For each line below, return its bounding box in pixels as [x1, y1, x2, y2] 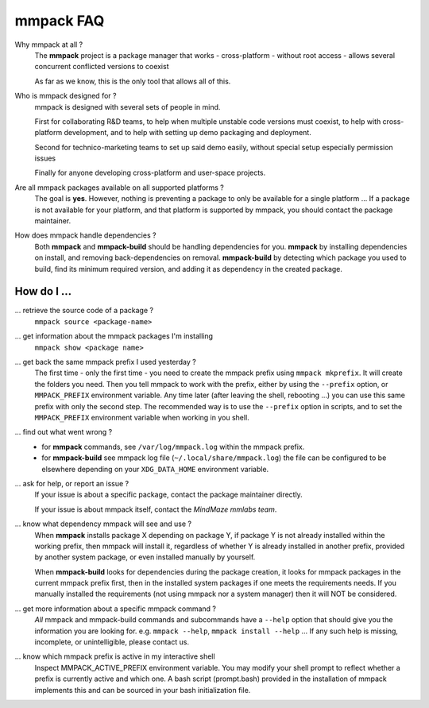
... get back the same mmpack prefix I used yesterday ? [14, 358, 196, 367]
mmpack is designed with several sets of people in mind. [34, 102, 221, 111]
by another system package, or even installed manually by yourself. [34, 552, 256, 562]
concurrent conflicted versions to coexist [34, 62, 169, 72]
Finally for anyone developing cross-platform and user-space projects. [34, 168, 266, 178]
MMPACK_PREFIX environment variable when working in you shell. [34, 413, 249, 422]
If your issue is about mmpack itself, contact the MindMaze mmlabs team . [34, 505, 277, 514]
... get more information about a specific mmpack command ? [14, 604, 216, 613]
